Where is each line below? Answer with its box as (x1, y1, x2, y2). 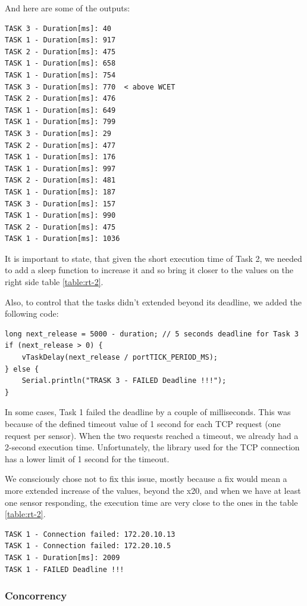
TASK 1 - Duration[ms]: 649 (5, 106, 116, 115)
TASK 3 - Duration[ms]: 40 (5, 24, 111, 33)
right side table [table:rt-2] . (5, 276, 104, 288)
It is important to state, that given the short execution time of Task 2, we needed (5, 252, 302, 264)
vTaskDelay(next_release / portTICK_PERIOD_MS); (21, 353, 218, 362)
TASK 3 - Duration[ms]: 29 (5, 129, 111, 138)
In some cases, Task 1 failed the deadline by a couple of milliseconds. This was (5, 406, 291, 418)
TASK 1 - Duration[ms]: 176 (5, 153, 116, 162)
